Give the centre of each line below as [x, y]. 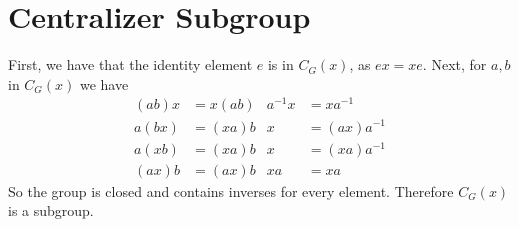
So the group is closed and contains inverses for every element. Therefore [231, 190]
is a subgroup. [51, 210]
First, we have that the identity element [130, 64]
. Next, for [454, 64]
